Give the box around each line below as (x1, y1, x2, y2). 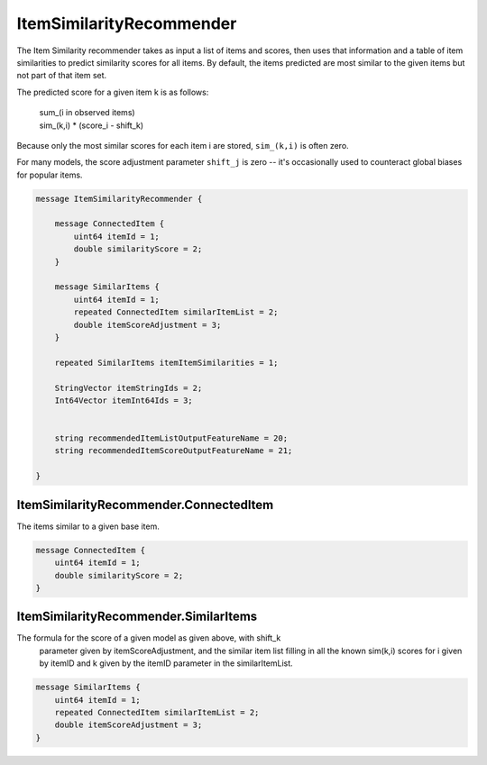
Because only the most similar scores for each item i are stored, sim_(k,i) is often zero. (16, 140, 349, 150)
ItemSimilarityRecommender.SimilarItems (16, 609, 258, 624)
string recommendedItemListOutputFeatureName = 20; (54, 433, 289, 443)
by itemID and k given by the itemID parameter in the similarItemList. (39, 658, 293, 669)
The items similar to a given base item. (16, 521, 160, 532)
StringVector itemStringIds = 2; (54, 383, 203, 393)
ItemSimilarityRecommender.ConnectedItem (16, 496, 274, 513)
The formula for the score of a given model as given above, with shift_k (16, 633, 281, 643)
